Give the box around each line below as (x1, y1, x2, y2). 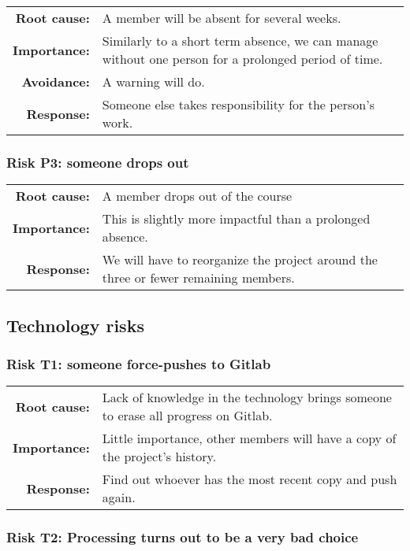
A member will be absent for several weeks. (102, 9, 341, 27)
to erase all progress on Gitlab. (102, 406, 273, 425)
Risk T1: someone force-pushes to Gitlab (6, 353, 271, 373)
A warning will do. (102, 72, 205, 91)
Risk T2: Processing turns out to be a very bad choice (6, 527, 359, 547)
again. (102, 488, 136, 507)
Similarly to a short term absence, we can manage (102, 31, 378, 50)
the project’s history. (102, 447, 217, 466)
